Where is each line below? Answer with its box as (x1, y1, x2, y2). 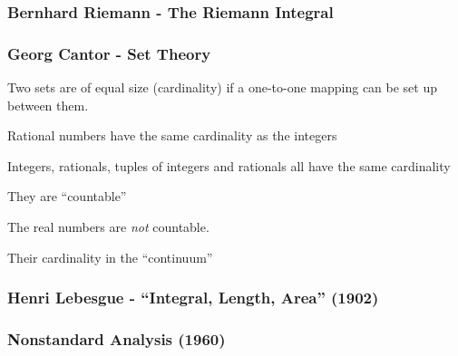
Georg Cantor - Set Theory (7, 42, 211, 64)
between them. (7, 95, 89, 114)
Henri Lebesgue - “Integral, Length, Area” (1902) (7, 286, 379, 309)
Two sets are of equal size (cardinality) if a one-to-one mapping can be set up (7, 78, 438, 97)
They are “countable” (7, 187, 127, 206)
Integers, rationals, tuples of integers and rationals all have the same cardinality (7, 156, 451, 175)
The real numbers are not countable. (7, 217, 210, 236)
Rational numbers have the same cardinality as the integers (7, 126, 337, 145)
